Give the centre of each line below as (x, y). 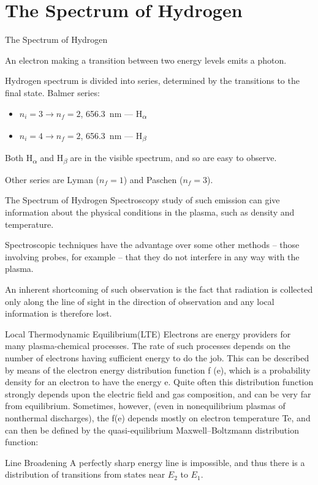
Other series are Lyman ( (52, 179)
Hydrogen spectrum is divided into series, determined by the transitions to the (152, 81)
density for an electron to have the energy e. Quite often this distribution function (159, 382)
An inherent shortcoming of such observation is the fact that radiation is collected (159, 289)
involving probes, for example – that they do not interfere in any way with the (152, 256)
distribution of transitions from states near (85, 474)
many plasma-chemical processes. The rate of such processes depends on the (148, 346)
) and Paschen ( (153, 179)
